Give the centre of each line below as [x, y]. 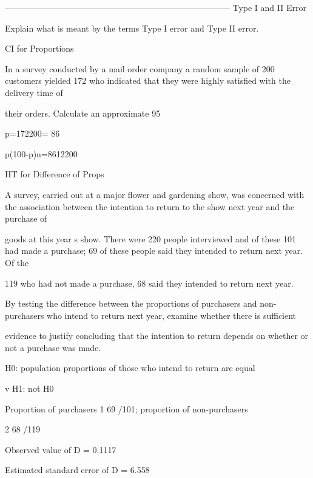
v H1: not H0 [29, 388]
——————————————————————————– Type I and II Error [156, 7]
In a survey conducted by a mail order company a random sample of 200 [140, 68]
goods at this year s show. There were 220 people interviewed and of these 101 [150, 238]
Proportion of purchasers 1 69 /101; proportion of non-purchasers [126, 408]
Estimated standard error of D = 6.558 [77, 470]
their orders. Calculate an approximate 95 [83, 113]
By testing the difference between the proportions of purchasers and [131, 303]
